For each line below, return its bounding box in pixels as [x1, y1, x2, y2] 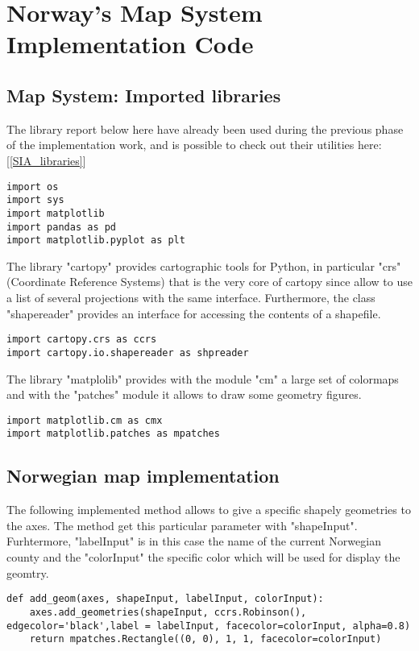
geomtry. [6, 564, 49, 581]
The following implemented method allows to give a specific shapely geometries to [6, 501, 411, 518]
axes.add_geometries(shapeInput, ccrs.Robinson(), [29, 606, 307, 618]
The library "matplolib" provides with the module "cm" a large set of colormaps [6, 370, 399, 387]
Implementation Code [6, 27, 254, 60]
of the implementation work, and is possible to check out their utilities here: [6, 136, 382, 153]
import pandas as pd [6, 221, 117, 233]
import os [6, 180, 59, 193]
